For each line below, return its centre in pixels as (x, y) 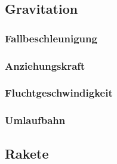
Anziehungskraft (45, 65)
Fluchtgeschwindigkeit (59, 93)
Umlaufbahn (35, 120)
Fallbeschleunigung (51, 38)
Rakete (27, 153)
